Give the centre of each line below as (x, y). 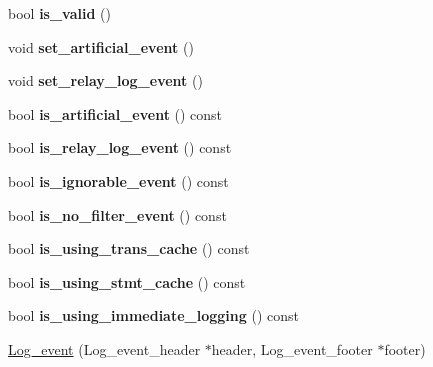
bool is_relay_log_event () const (120, 147)
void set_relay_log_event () (105, 80)
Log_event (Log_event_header (104, 348)
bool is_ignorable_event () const (118, 180)
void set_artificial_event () (101, 46)
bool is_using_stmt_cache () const (127, 281)
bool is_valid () (59, 13)
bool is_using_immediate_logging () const (154, 315)
